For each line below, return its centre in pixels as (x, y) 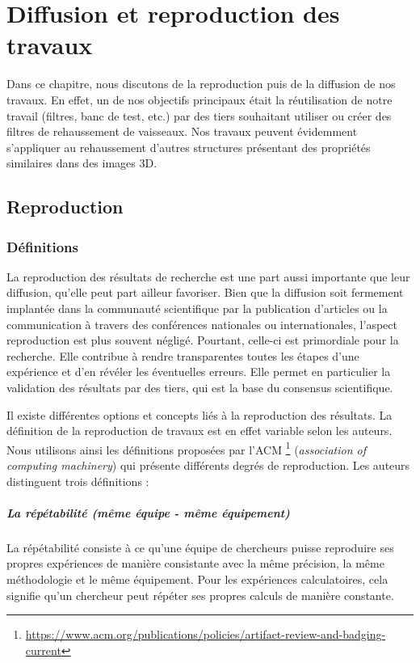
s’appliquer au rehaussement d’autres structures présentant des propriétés (189, 147)
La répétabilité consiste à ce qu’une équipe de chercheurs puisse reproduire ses (200, 547)
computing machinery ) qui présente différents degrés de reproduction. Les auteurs (208, 465)
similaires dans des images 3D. (82, 163)
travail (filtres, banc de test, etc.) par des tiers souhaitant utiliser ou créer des (199, 115)
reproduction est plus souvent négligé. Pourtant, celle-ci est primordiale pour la (203, 340)
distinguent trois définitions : (78, 481)
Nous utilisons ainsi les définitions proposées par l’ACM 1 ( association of (186, 448)
